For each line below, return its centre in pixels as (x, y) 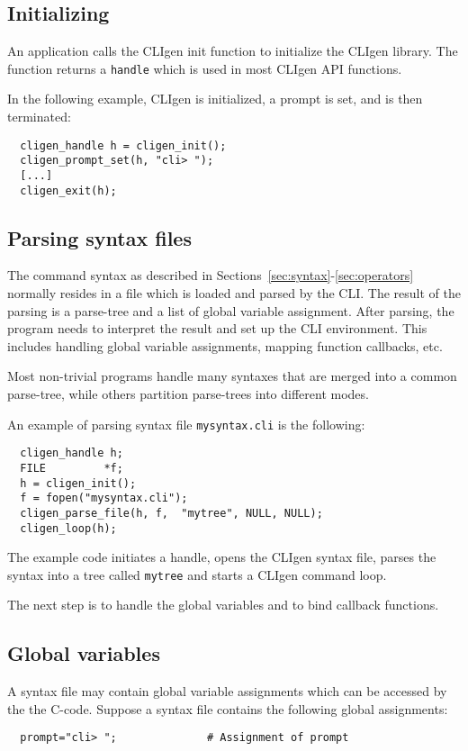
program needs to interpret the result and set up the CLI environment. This (217, 328)
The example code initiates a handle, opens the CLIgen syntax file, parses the (222, 557)
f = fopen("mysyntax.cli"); (104, 498)
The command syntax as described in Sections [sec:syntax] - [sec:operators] (211, 275)
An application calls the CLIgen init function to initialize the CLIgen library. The (233, 51)
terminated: (39, 117)
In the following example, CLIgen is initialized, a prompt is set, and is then (215, 99)
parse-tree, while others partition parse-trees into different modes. (188, 394)
